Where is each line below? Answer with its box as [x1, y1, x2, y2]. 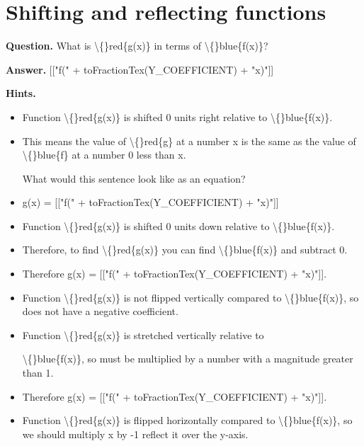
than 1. [22, 365, 54, 380]
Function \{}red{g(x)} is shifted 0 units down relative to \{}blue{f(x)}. [22, 218, 335, 233]
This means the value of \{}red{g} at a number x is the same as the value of [22, 133, 356, 148]
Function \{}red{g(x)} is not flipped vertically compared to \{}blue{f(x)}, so [22, 290, 359, 304]
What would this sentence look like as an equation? [22, 171, 246, 185]
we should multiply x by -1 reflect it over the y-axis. [22, 426, 249, 441]
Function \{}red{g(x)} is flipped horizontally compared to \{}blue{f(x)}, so [22, 413, 353, 428]
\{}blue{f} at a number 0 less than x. [22, 147, 186, 162]
